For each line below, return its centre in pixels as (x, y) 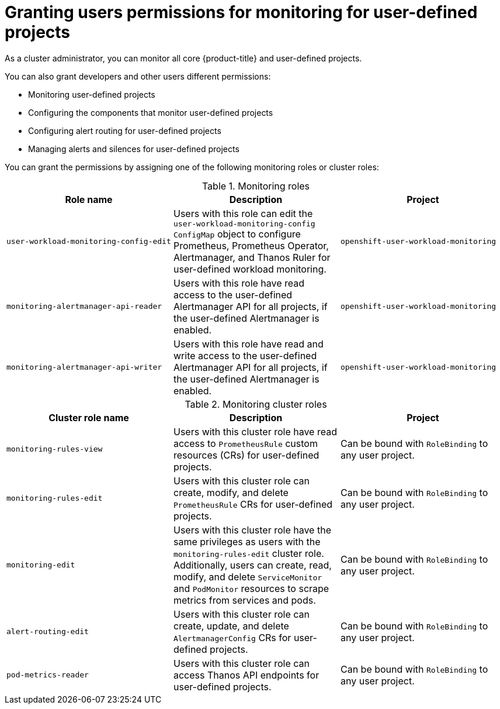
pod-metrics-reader (48, 675)
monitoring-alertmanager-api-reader (84, 307)
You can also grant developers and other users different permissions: (138, 76)
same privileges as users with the (247, 541)
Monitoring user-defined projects (92, 94)
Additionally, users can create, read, (252, 565)
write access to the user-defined (245, 355)
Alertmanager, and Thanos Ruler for (252, 257)
